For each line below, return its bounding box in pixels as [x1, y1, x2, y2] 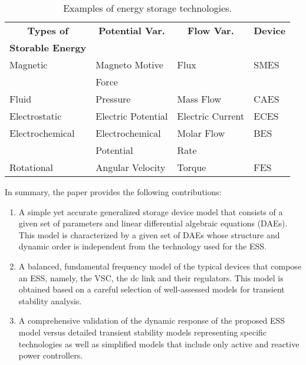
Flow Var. [187, 24, 234, 37]
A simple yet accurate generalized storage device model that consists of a [18, 205, 283, 218]
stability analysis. [18, 294, 82, 307]
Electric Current [177, 109, 245, 123]
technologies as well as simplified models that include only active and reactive [18, 337, 300, 350]
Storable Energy [9, 41, 87, 54]
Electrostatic [9, 109, 62, 123]
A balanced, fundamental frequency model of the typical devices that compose [18, 259, 302, 272]
